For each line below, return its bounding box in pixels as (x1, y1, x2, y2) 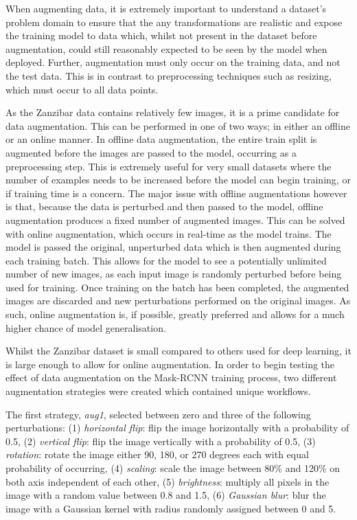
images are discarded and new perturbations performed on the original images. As (5, 293, 351, 308)
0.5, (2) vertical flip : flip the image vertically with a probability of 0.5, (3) (5, 433, 316, 448)
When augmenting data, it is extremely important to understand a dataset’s (5, 1, 327, 15)
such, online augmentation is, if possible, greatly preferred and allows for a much (5, 307, 345, 321)
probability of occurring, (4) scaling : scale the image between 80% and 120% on (5, 461, 341, 475)
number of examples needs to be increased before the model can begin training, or (5, 172, 351, 187)
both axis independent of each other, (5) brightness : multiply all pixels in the (5, 474, 330, 488)
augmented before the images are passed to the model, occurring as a (5, 145, 297, 159)
